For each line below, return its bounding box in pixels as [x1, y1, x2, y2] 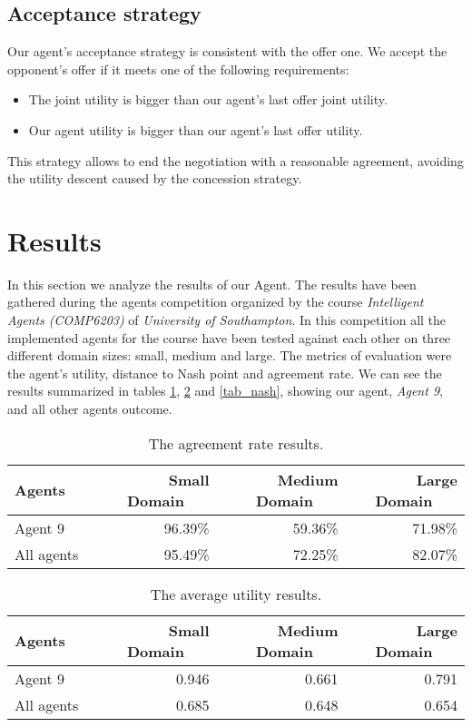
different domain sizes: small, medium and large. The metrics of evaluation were [7, 346, 452, 365]
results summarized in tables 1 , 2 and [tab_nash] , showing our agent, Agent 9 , [7, 381, 443, 400]
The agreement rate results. [148, 432, 324, 454]
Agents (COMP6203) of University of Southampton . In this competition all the [7, 310, 447, 329]
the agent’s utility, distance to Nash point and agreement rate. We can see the [7, 363, 442, 382]
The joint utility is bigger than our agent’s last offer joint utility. [28, 90, 388, 109]
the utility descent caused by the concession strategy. [7, 169, 302, 188]
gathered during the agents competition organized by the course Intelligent [7, 292, 424, 311]
